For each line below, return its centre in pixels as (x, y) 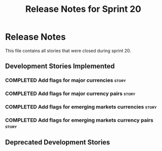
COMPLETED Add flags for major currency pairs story (70, 94)
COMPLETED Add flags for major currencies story (66, 80)
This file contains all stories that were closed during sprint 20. (68, 50)
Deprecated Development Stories (58, 142)
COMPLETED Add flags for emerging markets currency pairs (79, 120)
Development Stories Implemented (60, 66)
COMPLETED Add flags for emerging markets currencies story (81, 107)
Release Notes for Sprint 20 (83, 9)
